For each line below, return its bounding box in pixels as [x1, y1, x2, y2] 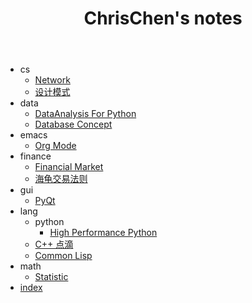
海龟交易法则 [34, 173, 88, 185]
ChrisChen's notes [83, 7, 243, 30]
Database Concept [34, 118, 113, 131]
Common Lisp [34, 250, 93, 262]
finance [19, 150, 52, 162]
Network [34, 74, 71, 86]
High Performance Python [49, 227, 158, 239]
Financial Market [34, 161, 104, 173]
